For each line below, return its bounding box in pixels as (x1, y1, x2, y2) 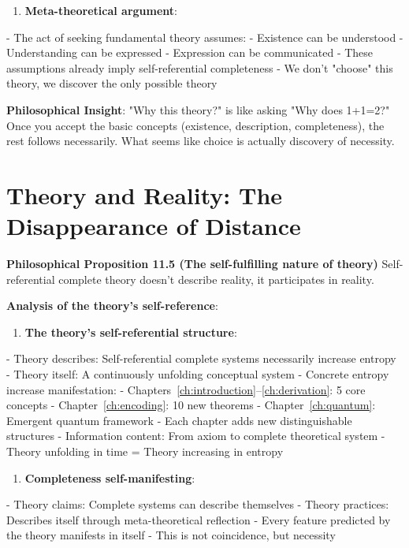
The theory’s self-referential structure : (24, 323, 237, 340)
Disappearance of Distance (6, 210, 301, 242)
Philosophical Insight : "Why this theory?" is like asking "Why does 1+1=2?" (6, 101, 390, 117)
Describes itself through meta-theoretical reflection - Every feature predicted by (6, 511, 391, 527)
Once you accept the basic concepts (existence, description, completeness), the (6, 117, 385, 133)
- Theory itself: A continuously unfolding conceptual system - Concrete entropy (6, 366, 389, 382)
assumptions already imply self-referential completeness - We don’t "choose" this (6, 59, 393, 76)
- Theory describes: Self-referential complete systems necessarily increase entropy (6, 350, 396, 367)
